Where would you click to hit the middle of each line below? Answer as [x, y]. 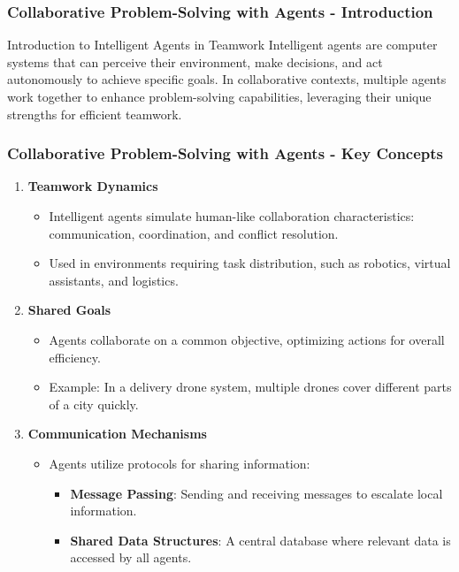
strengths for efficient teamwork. [95, 114]
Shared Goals [69, 310]
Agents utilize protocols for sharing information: [180, 463]
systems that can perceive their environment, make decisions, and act [195, 61]
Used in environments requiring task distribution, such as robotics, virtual [250, 263]
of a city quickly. [94, 404]
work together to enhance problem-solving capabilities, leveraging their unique [219, 96]
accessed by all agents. [131, 557]
